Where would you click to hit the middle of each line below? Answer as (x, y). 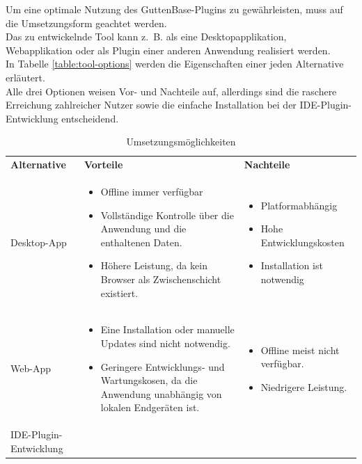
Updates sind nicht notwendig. (165, 343)
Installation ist (292, 265)
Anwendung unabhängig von (161, 393)
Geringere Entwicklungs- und (163, 366)
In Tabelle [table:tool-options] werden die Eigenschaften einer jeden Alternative (175, 64)
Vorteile (103, 165)
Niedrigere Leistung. (304, 387)
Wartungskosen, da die (149, 380)
